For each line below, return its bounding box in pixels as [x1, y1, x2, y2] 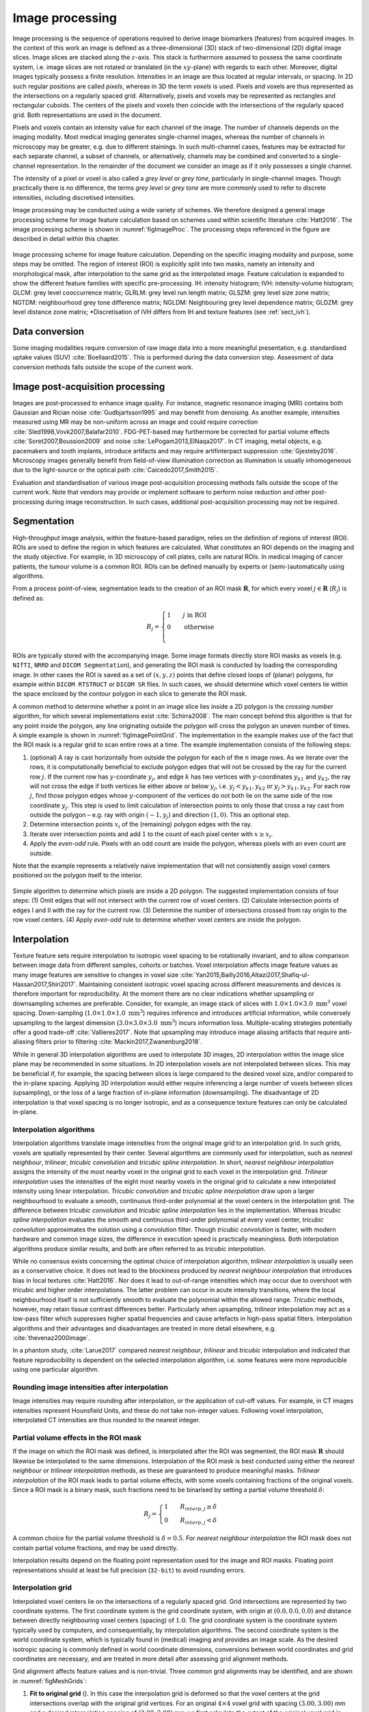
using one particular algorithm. [12, 1365, 99, 1374]
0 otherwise [167, 623, 215, 631]
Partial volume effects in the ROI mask [12, 1433, 142, 1442]
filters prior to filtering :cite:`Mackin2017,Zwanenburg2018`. [36, 1037, 202, 1046]
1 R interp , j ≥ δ [164, 1503, 217, 1512]
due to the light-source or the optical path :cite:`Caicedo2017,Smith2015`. [12, 466, 219, 474]
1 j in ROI [167, 612, 207, 619]
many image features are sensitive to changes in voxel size [12, 970, 179, 979]
